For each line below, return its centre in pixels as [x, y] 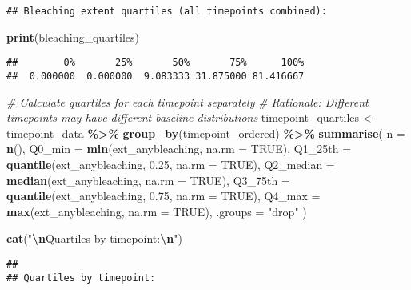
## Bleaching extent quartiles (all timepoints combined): [167, 11]
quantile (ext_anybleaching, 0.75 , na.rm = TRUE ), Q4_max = [164, 196]
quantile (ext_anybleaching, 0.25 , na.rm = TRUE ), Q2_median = [171, 164]
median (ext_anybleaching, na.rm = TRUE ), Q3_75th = [148, 180]
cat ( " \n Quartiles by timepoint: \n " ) [94, 238]
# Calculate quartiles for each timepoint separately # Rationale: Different [188, 101]
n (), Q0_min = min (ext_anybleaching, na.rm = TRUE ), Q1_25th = [179, 149]
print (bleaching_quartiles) [73, 36]
